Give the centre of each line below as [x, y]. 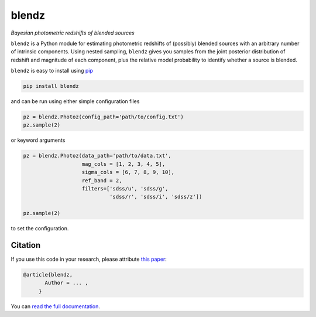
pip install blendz [51, 86]
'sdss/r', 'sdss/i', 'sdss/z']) [156, 197]
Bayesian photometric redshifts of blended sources [73, 33]
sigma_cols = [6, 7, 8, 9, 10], [128, 172]
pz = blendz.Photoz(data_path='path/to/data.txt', [97, 156]
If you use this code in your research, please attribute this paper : [89, 259]
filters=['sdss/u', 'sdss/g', [125, 188]
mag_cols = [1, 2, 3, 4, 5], [123, 164]
